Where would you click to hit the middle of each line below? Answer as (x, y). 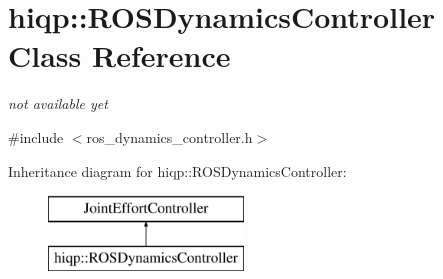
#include (36, 136)
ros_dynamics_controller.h (169, 136)
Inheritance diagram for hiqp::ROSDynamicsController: (177, 170)
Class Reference (119, 55)
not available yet (58, 103)
